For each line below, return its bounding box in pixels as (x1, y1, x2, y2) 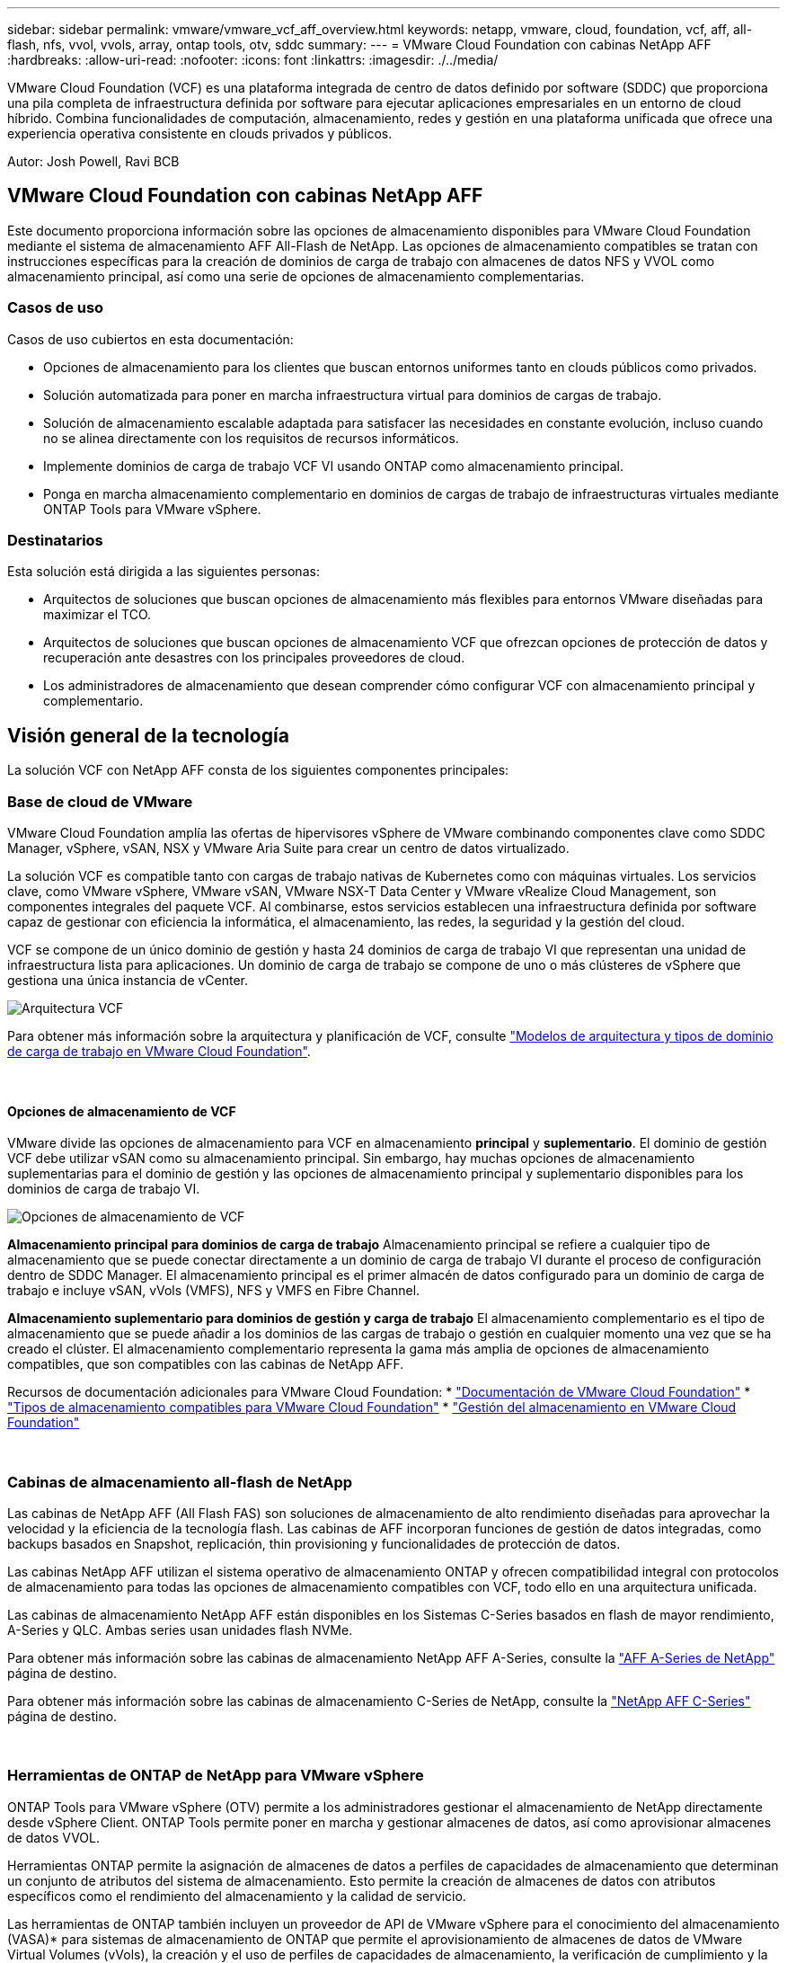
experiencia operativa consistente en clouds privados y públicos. (7, 126, 393, 141)
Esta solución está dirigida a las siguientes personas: (7, 564, 320, 580)
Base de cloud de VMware (7, 792, 193, 811)
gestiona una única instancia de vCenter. (7, 972, 249, 988)
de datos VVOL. (7, 1829, 100, 1845)
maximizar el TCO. (43, 607, 152, 623)
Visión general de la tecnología (7, 724, 289, 747)
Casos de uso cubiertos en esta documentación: (7, 331, 294, 347)
